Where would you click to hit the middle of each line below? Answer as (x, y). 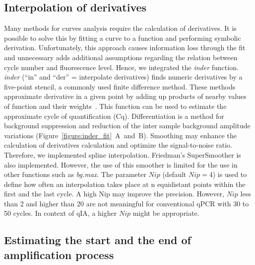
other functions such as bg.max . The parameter (75, 174)
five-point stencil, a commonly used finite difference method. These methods (120, 86)
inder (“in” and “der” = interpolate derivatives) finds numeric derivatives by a (123, 77)
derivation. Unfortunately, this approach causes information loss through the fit (125, 47)
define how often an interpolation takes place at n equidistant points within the (125, 184)
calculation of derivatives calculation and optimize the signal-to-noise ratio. (118, 145)
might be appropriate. (166, 213)
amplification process (59, 254)
